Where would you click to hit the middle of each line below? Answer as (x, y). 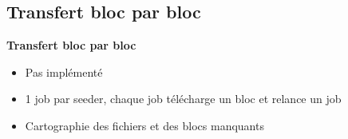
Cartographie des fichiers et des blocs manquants (144, 125)
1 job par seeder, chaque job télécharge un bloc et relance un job (183, 99)
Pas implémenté (64, 71)
